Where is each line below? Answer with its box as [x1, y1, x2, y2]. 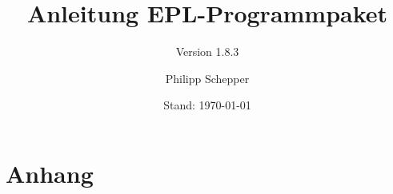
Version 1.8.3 [175, 43, 239, 60]
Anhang [6, 156, 94, 189]
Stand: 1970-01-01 [163, 97, 251, 113]
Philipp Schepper [165, 69, 250, 86]
